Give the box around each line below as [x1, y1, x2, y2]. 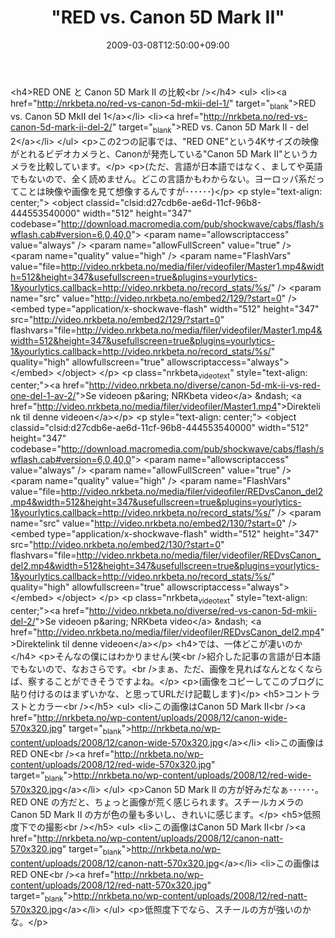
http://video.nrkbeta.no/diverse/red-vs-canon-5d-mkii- [88, 605, 318, 617]
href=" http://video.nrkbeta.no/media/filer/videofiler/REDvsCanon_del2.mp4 [10, 626, 321, 638]
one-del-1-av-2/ [10, 390, 77, 402]
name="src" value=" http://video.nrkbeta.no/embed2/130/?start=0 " [10, 517, 287, 530]
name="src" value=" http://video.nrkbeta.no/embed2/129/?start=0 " [10, 292, 287, 304]
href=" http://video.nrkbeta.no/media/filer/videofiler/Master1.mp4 [10, 401, 278, 413]
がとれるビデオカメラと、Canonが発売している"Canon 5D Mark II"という [10, 147, 310, 160]
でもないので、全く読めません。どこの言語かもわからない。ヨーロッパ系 [10, 172, 308, 185]
